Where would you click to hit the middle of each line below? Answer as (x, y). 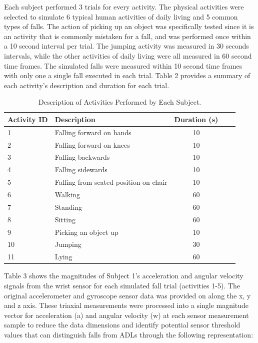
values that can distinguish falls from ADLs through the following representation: (129, 334)
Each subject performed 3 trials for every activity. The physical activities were (124, 7)
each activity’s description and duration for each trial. (87, 85)
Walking (67, 194)
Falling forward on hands (93, 132)
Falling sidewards (81, 169)
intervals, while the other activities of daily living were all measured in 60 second (128, 55)
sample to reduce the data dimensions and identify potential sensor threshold (122, 325)
